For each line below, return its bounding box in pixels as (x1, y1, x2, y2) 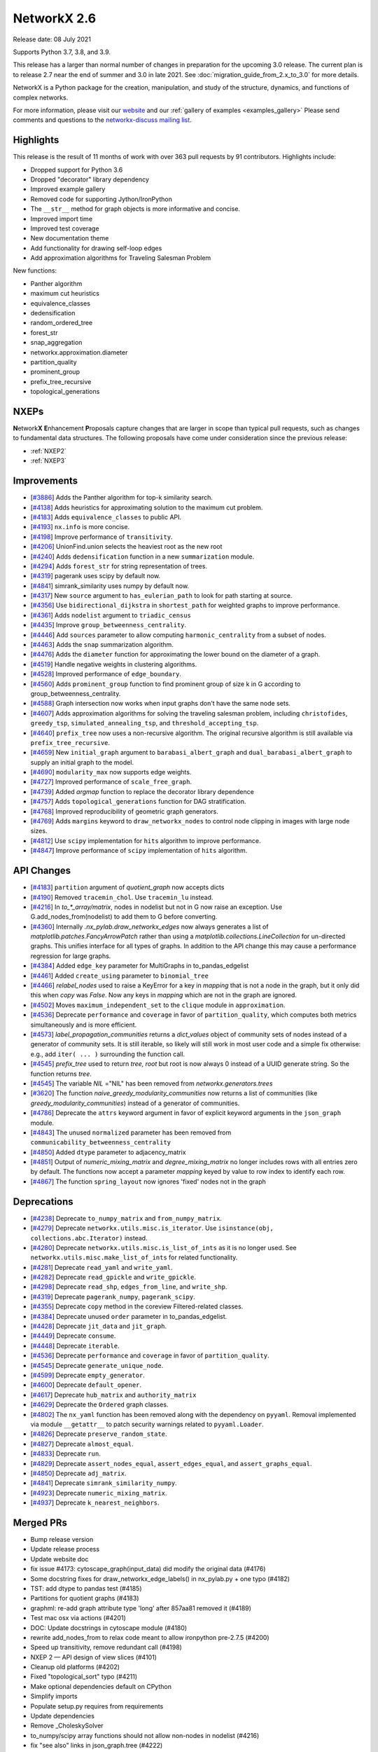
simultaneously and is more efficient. (30, 1020, 137, 1029)
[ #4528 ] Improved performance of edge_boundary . (30, 670, 182, 678)
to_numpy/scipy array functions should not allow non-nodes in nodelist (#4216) (30, 1731, 260, 1739)
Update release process (30, 1545, 100, 1554)
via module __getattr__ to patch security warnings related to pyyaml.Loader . (30, 1420, 264, 1428)
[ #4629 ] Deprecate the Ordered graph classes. (30, 1400, 169, 1409)
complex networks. (13, 93, 69, 102)
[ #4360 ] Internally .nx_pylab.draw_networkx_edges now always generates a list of (30, 922, 269, 931)
